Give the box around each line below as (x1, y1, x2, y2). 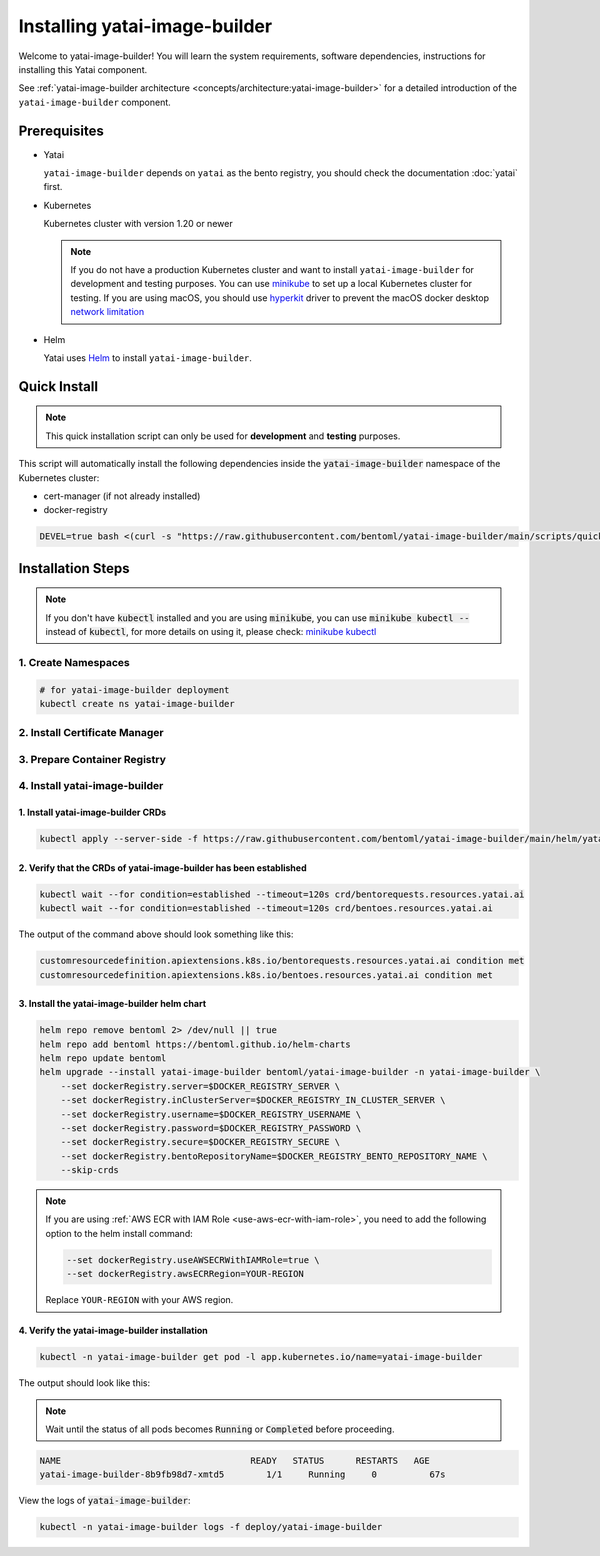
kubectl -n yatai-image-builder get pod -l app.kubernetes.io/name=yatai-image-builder (39, 1351, 483, 1363)
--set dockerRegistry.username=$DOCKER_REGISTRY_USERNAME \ (60, 1108, 362, 1120)
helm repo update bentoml (39, 1052, 167, 1064)
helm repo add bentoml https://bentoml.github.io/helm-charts (39, 1038, 351, 1050)
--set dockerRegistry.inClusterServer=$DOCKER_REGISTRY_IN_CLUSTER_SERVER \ (60, 1095, 446, 1106)
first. (43, 181, 63, 193)
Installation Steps (18, 560, 130, 577)
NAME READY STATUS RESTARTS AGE (39, 1455, 430, 1466)
